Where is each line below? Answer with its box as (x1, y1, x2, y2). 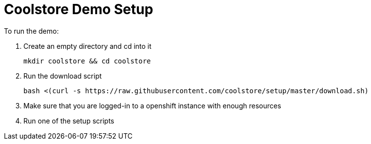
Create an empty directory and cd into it (23, 41, 152, 50)
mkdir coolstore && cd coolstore (23, 57, 151, 65)
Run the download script (23, 71, 102, 80)
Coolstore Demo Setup (4, 1, 154, 18)
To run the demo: (4, 26, 59, 35)
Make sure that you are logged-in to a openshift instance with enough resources (23, 101, 281, 110)
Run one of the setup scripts (23, 116, 115, 125)
